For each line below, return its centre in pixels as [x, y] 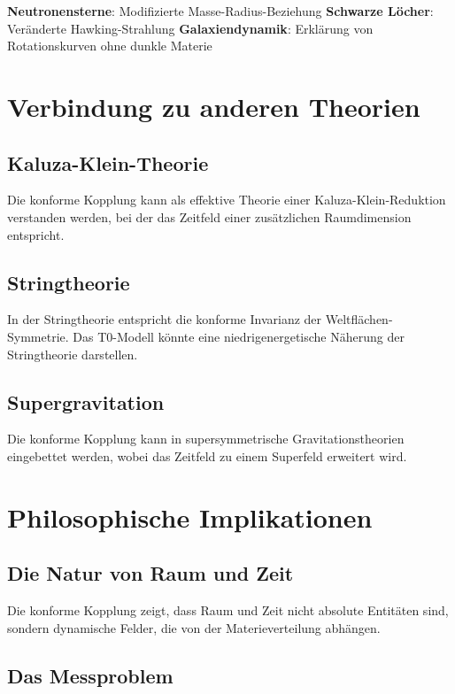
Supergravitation [86, 401]
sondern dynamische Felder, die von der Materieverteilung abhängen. [194, 627]
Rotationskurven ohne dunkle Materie [110, 46]
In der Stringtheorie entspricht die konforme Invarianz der [165, 319]
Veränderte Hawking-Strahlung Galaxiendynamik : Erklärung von [190, 28]
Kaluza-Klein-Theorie [108, 162]
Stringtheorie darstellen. [73, 354]
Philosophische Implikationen [190, 517]
